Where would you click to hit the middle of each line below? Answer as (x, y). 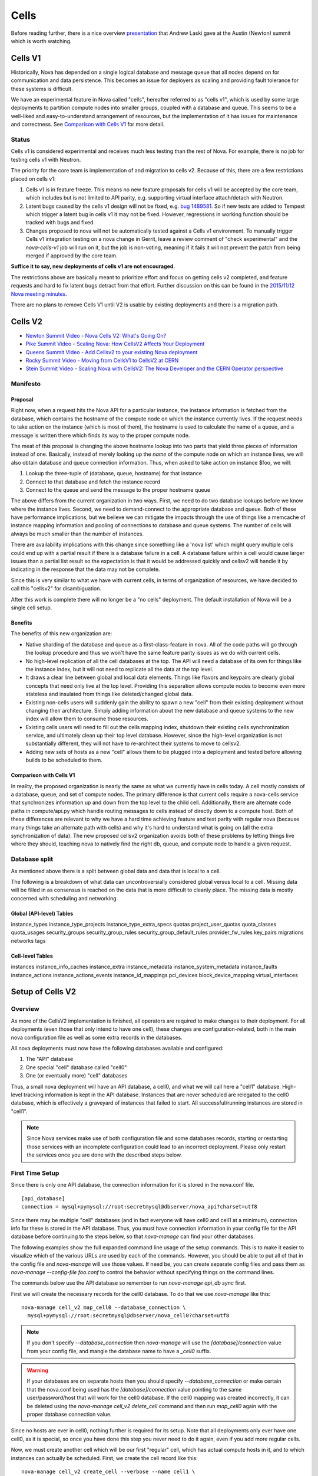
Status (21, 139)
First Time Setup (35, 1173)
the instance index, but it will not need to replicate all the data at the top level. (120, 669)
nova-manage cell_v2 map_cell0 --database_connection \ (104, 1307)
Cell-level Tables (32, 956)
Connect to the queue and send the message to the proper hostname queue (118, 489)
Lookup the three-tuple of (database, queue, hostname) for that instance (114, 474)
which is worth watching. (41, 41)
